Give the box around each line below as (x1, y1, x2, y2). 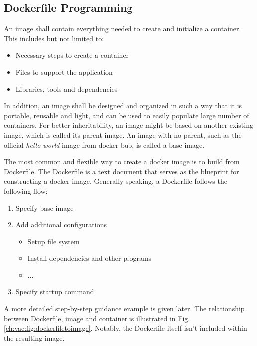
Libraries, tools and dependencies (15, 83, 118, 94)
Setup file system (27, 236, 80, 246)
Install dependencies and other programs (27, 253, 152, 263)
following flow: (4, 185, 48, 196)
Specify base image (15, 202, 74, 213)
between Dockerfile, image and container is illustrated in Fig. (4, 313, 190, 323)
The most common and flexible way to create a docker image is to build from (4, 156, 240, 167)
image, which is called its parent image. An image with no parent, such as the (4, 129, 242, 140)
